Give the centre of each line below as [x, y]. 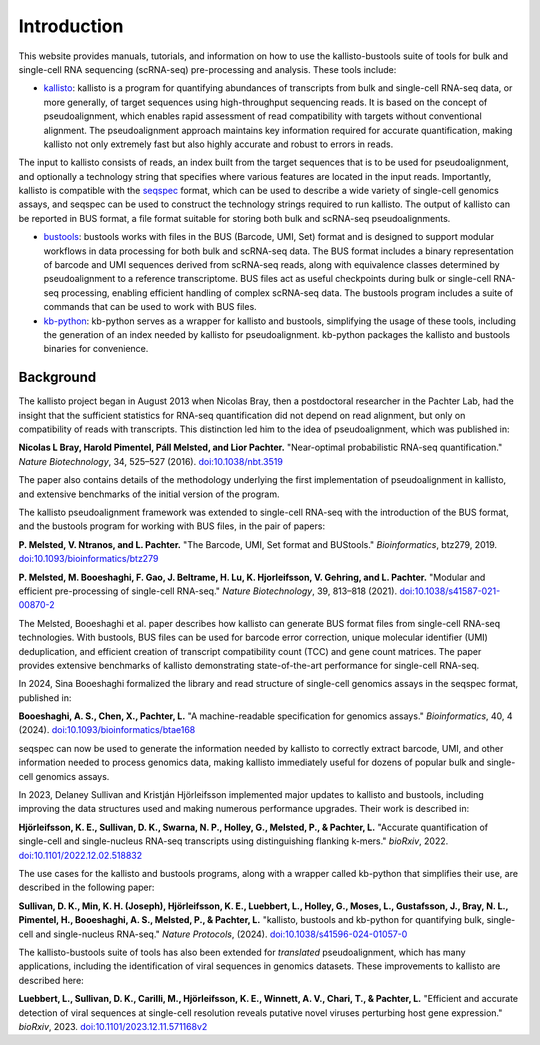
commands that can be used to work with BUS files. [150, 307]
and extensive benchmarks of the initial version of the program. [149, 494]
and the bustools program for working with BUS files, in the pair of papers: [171, 526]
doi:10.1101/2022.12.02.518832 [80, 855]
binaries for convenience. [96, 349]
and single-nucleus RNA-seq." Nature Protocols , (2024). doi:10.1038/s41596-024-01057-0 [221, 934]
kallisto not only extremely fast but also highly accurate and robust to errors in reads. [218, 144]
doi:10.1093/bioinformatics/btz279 [88, 559]
